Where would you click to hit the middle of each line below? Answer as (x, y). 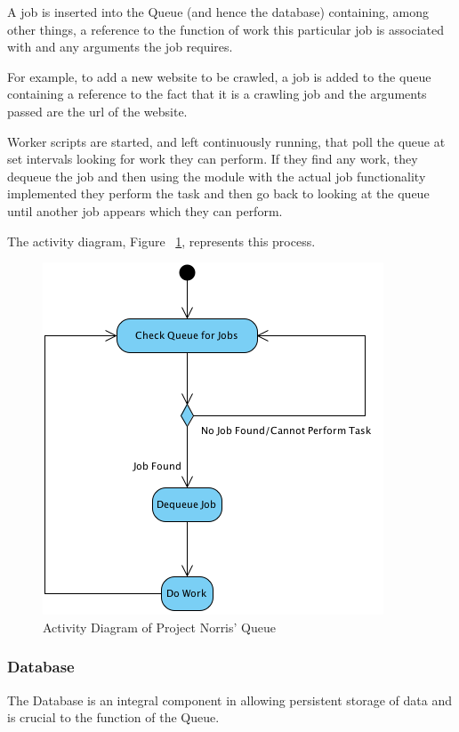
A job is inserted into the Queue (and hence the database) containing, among (218, 12)
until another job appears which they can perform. (145, 210)
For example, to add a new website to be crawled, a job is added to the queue (219, 76)
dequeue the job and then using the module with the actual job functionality (217, 176)
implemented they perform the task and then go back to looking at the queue (218, 193)
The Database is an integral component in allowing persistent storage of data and (230, 700)
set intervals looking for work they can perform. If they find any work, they (213, 159)
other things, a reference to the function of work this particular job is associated (226, 29)
